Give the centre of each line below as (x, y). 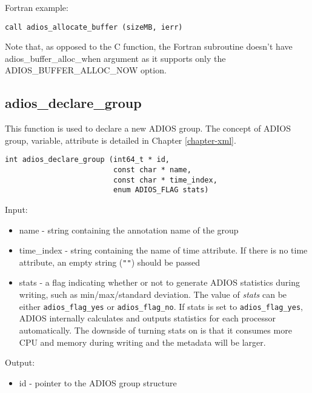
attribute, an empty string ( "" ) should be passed (110, 262)
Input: (16, 210)
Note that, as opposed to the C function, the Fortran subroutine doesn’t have (149, 46)
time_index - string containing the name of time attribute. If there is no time (163, 250)
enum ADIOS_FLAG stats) (161, 190)
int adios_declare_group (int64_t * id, (88, 160)
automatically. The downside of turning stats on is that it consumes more (155, 330)
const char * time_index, (165, 180)
